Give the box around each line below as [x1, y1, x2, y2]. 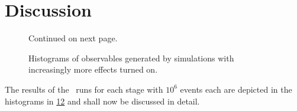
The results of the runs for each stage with [5, 83, 163, 95]
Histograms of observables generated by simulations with [28, 51, 234, 64]
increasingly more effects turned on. [28, 63, 158, 76]
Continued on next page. [28, 32, 118, 44]
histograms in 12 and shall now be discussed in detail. [5, 94, 200, 107]
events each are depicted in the [180, 83, 292, 95]
